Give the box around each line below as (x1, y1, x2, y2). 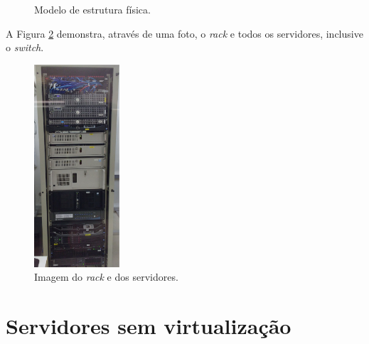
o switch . (6, 40, 44, 55)
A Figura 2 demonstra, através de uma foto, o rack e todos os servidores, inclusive (6, 26, 363, 41)
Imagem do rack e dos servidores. (34, 269, 178, 284)
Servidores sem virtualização (6, 311, 292, 340)
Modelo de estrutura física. (34, 2, 151, 16)
